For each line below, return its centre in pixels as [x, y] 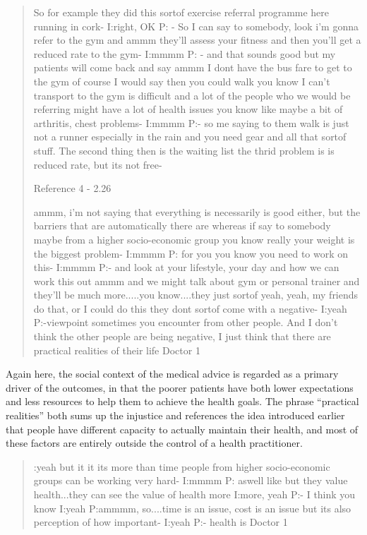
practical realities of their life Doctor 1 [117, 350]
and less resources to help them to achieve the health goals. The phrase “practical [182, 401]
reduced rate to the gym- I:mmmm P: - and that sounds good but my [185, 53]
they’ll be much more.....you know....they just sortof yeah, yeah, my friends [196, 295]
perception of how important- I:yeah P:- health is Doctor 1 [161, 522]
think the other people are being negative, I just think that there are [182, 336]
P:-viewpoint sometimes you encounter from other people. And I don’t [186, 322]
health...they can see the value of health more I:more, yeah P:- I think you [194, 494]
